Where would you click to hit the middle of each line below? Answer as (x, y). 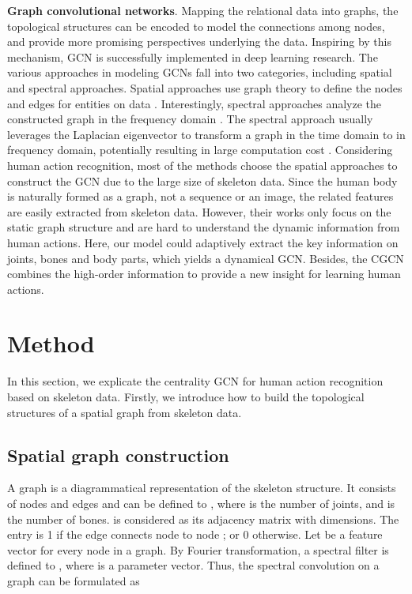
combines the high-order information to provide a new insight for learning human (204, 274)
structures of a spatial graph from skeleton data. (125, 412)
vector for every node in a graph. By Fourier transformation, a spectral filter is (198, 549)
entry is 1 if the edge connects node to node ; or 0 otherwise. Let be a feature (195, 534)
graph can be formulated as (74, 580)
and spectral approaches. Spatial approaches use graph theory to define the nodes (205, 87)
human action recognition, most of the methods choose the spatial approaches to (202, 165)
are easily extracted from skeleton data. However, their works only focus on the (199, 211)
